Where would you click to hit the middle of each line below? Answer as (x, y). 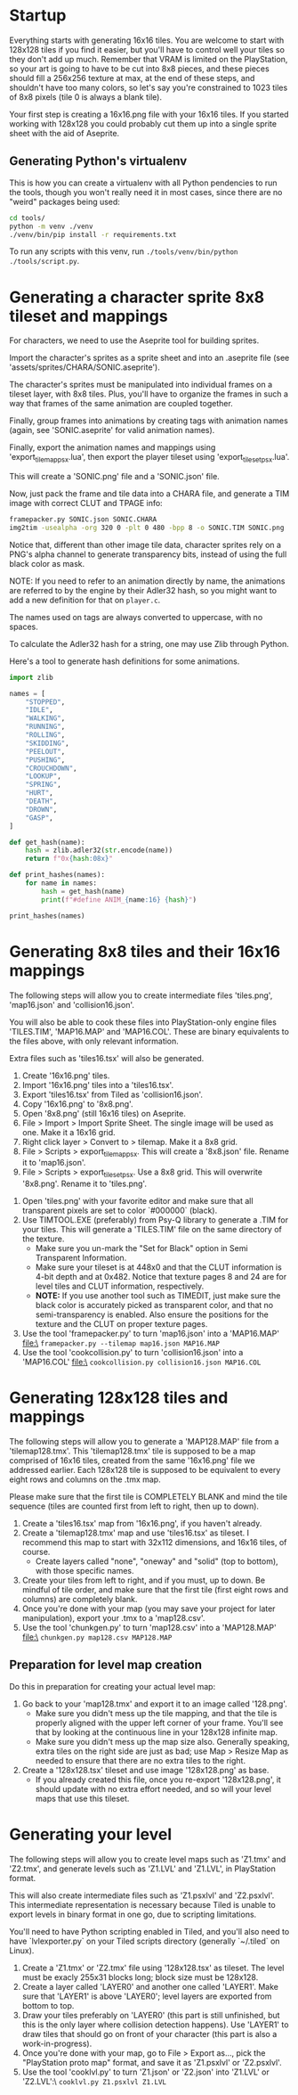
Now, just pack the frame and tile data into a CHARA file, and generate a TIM (149, 494)
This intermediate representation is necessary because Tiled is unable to (142, 1904)
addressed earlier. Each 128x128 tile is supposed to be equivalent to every (145, 1470)
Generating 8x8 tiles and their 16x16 (145, 951)
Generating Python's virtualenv (98, 161)
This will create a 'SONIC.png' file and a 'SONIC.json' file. (114, 477)
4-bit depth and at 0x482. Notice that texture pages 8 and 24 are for (161, 1277)
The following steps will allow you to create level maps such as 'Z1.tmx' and (148, 1859)
